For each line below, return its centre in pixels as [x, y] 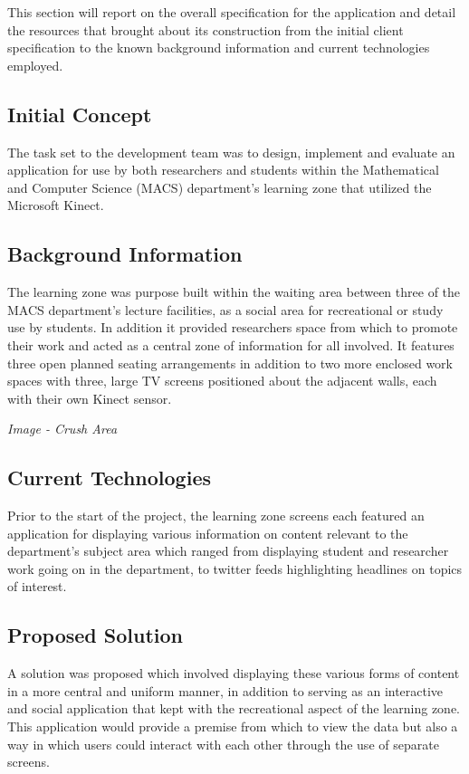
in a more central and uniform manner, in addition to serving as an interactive [225, 690]
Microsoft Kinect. [56, 205]
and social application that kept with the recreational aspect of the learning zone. [234, 708]
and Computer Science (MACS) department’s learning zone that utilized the [220, 187]
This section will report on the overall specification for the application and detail [232, 12]
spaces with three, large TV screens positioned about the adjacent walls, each [222, 381]
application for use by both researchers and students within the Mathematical [223, 170]
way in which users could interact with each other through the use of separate [223, 744]
